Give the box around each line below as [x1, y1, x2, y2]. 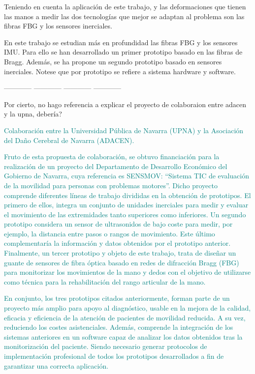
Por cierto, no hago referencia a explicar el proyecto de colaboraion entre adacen [4, 99, 247, 109]
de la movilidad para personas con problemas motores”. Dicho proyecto [4, 180, 218, 190]
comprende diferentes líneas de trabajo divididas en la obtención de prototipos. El [4, 190, 251, 200]
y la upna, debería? [4, 109, 62, 119]
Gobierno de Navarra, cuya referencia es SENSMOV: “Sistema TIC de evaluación [4, 171, 250, 181]
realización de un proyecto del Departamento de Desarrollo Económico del [4, 161, 227, 171]
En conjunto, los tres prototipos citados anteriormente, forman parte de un [4, 293, 230, 303]
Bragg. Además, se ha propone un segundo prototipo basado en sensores [4, 56, 222, 66]
